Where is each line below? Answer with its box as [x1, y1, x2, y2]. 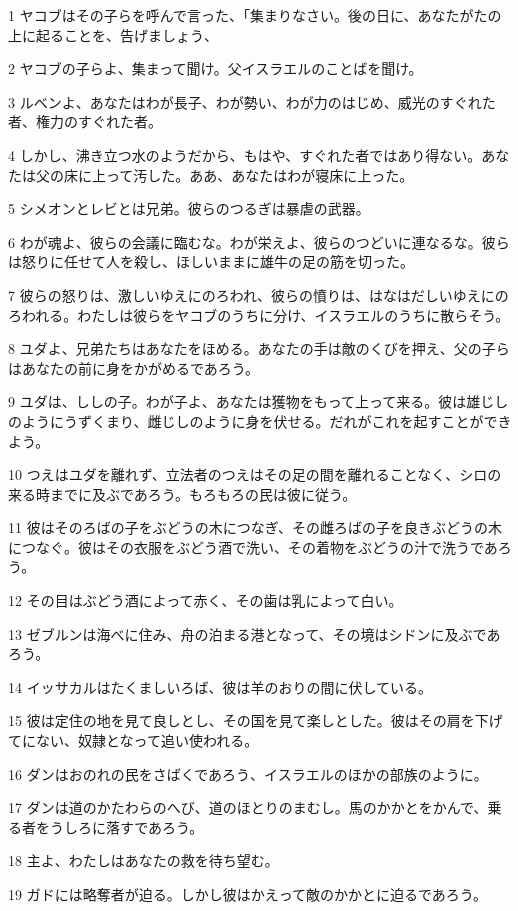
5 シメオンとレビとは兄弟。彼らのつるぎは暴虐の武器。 [8, 198, 370, 219]
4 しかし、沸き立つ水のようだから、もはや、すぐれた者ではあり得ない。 [8, 144, 482, 165]
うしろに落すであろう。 [49, 816, 204, 837]
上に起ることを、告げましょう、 [8, 24, 218, 45]
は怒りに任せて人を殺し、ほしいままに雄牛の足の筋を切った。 [8, 251, 414, 272]
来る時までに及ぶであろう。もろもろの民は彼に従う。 [8, 483, 357, 504]
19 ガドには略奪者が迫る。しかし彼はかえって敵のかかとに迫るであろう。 [8, 884, 487, 904]
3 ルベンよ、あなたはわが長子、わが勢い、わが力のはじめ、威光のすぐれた [8, 91, 496, 112]
